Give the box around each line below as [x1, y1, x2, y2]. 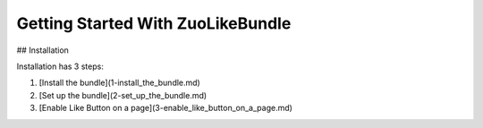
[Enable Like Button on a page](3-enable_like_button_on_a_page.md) [38, 103, 292, 114]
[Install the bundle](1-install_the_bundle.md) [38, 77, 200, 89]
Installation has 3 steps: [16, 61, 105, 72]
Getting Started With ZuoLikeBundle [16, 13, 292, 33]
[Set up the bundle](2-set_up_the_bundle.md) [38, 90, 208, 100]
